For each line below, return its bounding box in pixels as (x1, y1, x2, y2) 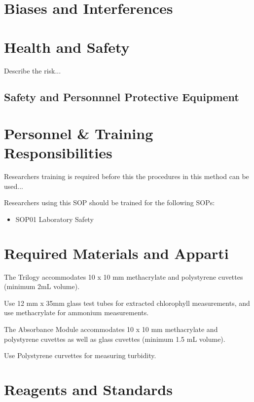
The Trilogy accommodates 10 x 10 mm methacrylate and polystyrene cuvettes (4, 271, 243, 282)
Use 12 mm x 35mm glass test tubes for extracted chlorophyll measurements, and (4, 297, 250, 308)
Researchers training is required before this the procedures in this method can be (4, 171, 249, 182)
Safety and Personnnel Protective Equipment (4, 89, 239, 105)
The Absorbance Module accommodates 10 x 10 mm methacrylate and (4, 324, 218, 334)
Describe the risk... (4, 65, 61, 75)
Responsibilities (4, 143, 112, 163)
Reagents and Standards (4, 379, 173, 400)
